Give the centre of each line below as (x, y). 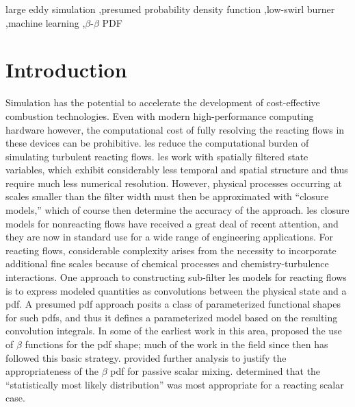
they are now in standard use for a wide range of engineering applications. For (170, 237)
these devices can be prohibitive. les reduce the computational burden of (157, 143)
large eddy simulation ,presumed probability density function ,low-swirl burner (170, 9)
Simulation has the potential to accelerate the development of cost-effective (163, 102)
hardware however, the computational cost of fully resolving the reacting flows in (175, 129)
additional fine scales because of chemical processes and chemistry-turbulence (167, 263)
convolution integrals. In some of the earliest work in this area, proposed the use (174, 331)
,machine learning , (45, 22)
